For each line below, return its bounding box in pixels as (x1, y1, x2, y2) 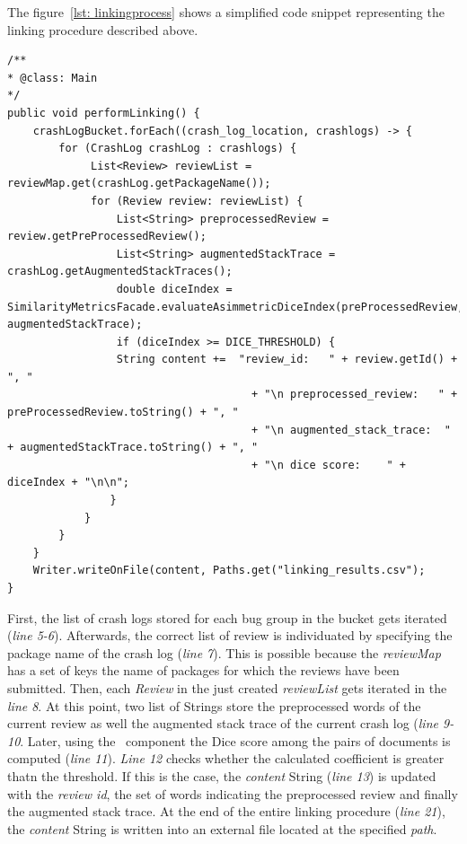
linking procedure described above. (7, 20, 198, 39)
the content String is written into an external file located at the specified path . (7, 819, 437, 838)
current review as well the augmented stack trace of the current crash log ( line (7, 714, 438, 733)
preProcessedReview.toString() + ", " (7, 406, 239, 419)
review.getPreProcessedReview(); (7, 230, 207, 243)
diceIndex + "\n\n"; (7, 476, 130, 489)
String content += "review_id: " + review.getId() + (116, 353, 458, 366)
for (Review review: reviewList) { (91, 194, 304, 207)
